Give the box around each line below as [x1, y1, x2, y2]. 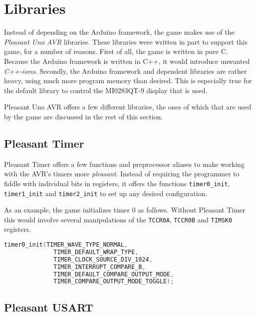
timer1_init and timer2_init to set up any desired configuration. [4, 188, 208, 198]
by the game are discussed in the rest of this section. [4, 111, 163, 121]
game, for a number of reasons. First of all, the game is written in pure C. [4, 46, 228, 56]
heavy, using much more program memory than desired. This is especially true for [4, 75, 252, 86]
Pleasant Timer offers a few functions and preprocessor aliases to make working [4, 158, 245, 169]
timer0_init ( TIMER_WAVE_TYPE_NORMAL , [4, 241, 128, 249]
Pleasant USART [4, 299, 93, 315]
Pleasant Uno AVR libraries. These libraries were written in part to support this [4, 36, 248, 47]
